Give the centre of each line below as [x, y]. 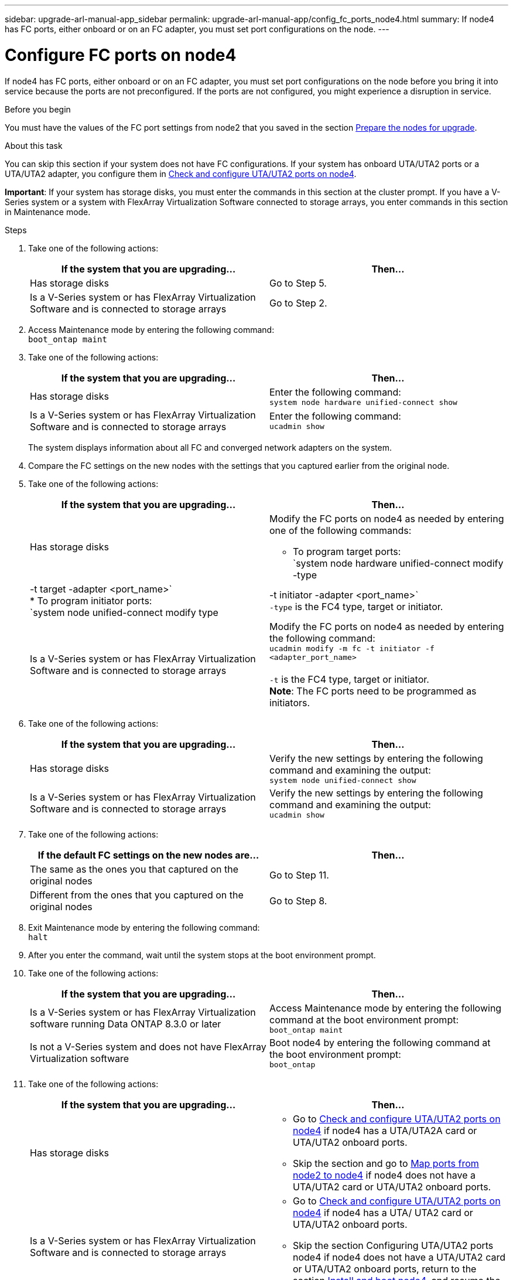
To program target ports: [347, 551]
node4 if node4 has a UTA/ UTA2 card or [383, 1212]
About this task [34, 145]
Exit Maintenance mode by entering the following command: [144, 927]
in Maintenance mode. [48, 212]
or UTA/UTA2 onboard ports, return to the [385, 1269]
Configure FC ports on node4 [121, 55]
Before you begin [38, 109]
